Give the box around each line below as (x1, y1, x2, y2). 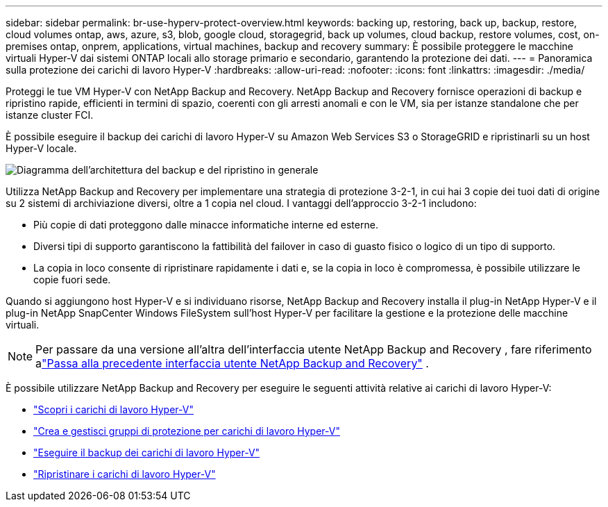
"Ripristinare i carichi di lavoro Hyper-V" (33, 468, 216, 480)
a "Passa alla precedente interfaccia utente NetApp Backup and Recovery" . (35, 356, 429, 370)
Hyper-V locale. (6, 142, 77, 154)
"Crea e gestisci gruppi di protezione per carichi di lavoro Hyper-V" (33, 425, 340, 437)
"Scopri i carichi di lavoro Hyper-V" (33, 404, 194, 415)
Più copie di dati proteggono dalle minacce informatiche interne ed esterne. (33, 219, 378, 231)
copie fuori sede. (33, 274, 111, 285)
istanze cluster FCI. (6, 109, 94, 121)
